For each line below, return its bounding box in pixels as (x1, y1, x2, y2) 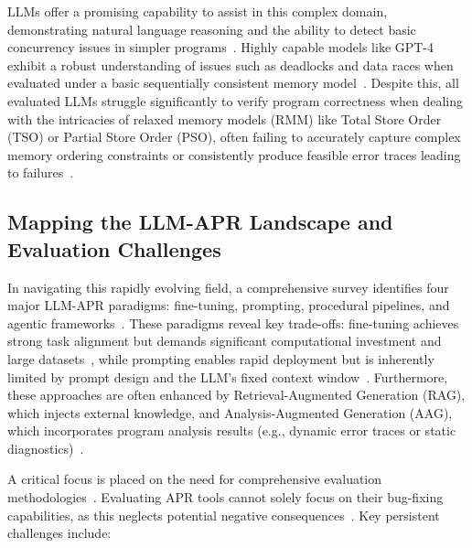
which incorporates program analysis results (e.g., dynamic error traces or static (7, 421, 456, 440)
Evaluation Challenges (7, 234, 221, 263)
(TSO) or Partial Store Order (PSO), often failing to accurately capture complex (7, 127, 461, 146)
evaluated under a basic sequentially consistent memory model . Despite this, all (7, 73, 459, 92)
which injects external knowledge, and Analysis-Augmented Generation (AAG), (7, 403, 453, 422)
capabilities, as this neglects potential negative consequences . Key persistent (7, 505, 440, 524)
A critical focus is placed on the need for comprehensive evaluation (7, 469, 382, 489)
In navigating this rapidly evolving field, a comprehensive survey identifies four (7, 277, 449, 296)
